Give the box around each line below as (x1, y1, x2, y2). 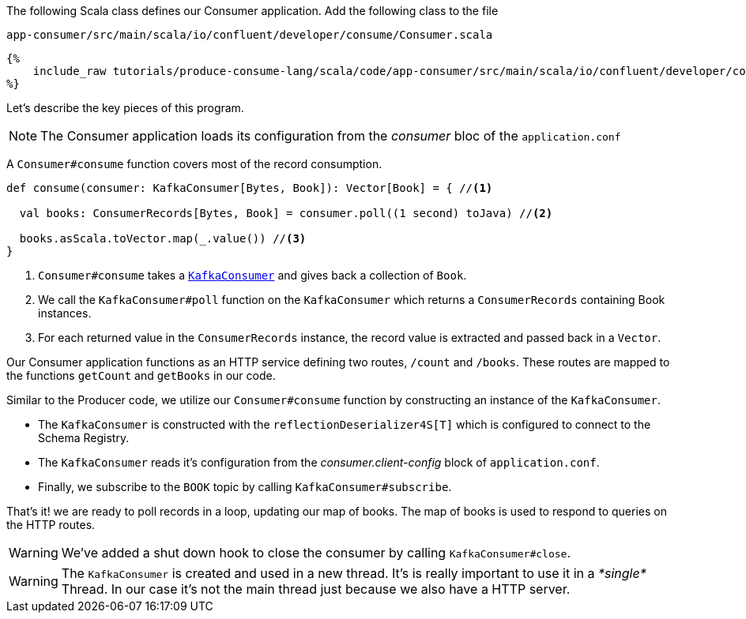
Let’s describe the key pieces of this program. (6, 101, 244, 114)
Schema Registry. (38, 431, 130, 445)
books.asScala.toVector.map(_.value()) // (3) (19, 232, 307, 245)
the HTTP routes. (6, 518, 96, 531)
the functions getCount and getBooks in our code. (6, 369, 276, 382)
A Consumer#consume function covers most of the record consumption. (6, 157, 382, 171)
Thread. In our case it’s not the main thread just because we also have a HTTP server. (61, 581, 571, 597)
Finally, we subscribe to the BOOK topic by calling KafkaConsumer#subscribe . (38, 480, 452, 493)
